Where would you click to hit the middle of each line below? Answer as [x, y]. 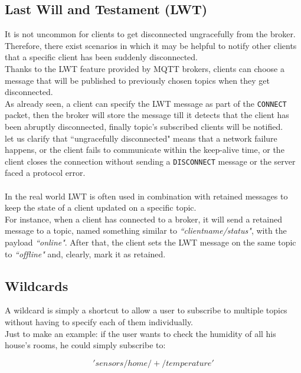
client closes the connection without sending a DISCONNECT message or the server [150, 161]
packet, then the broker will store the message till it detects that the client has [147, 115]
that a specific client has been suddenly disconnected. [101, 57]
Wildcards [37, 285]
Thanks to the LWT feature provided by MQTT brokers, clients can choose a [145, 68]
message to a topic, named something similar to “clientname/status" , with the [146, 230]
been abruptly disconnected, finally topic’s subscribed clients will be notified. [144, 127]
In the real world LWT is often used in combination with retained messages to [146, 196]
